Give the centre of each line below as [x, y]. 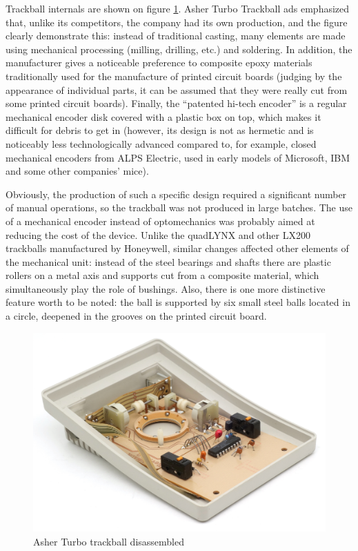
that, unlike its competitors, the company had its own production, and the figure [177, 22]
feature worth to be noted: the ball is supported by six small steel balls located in [178, 302]
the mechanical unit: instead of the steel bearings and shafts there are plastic [168, 261]
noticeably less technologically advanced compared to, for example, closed [161, 143]
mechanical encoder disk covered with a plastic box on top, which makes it [163, 116]
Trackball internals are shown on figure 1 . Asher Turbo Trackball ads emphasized [178, 8]
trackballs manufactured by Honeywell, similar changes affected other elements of [177, 248]
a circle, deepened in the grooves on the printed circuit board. [136, 316]
